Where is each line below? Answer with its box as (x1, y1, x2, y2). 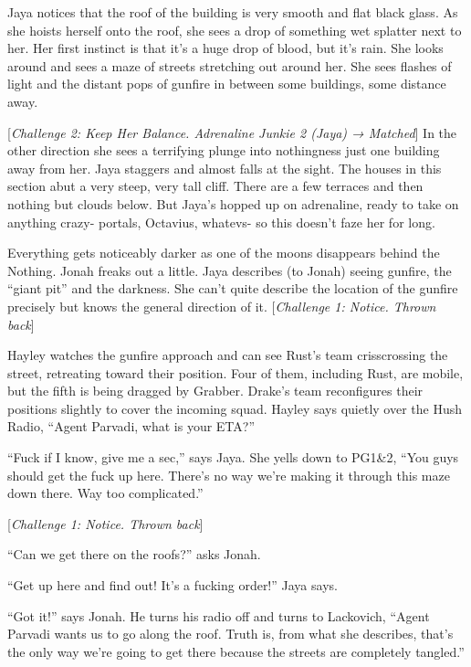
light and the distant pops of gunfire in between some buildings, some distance (7, 74, 446, 93)
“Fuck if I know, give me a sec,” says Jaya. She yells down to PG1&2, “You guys (7, 448, 459, 467)
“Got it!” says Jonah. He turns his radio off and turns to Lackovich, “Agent (7, 606, 430, 625)
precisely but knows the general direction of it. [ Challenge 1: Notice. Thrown (7, 296, 436, 315)
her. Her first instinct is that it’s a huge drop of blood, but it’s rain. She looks (7, 38, 444, 58)
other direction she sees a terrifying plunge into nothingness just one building (7, 141, 440, 160)
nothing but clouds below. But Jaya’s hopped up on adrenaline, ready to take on (7, 194, 459, 213)
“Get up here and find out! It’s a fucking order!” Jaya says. (7, 576, 338, 595)
